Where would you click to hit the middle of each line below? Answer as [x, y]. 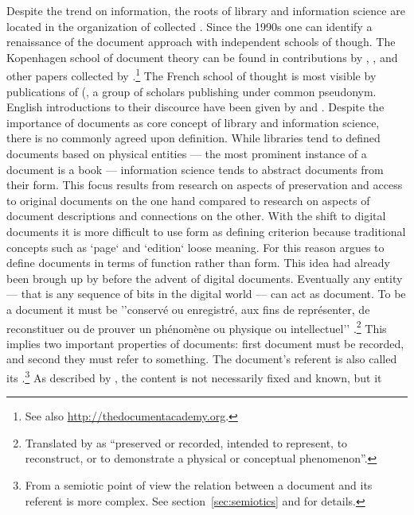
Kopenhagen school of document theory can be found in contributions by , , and [202, 57]
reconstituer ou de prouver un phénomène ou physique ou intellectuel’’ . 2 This [197, 327]
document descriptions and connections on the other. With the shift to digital [196, 216]
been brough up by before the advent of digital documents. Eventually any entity [205, 278]
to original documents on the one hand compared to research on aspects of [188, 200]
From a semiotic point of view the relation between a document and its [199, 485]
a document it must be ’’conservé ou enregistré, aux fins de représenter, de [188, 309]
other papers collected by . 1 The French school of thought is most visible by [191, 75]
